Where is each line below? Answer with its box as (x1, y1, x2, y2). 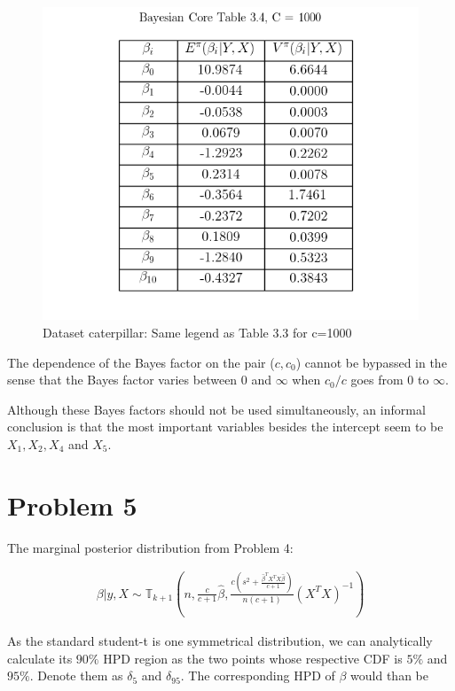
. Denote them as (29, 666, 123, 685)
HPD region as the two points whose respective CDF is (103, 648, 403, 667)
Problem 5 (7, 486, 137, 523)
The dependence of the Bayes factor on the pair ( (7, 353, 275, 371)
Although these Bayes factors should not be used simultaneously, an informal (7, 400, 426, 418)
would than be (350, 666, 428, 685)
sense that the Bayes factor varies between (7, 370, 238, 389)
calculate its (7, 648, 73, 667)
